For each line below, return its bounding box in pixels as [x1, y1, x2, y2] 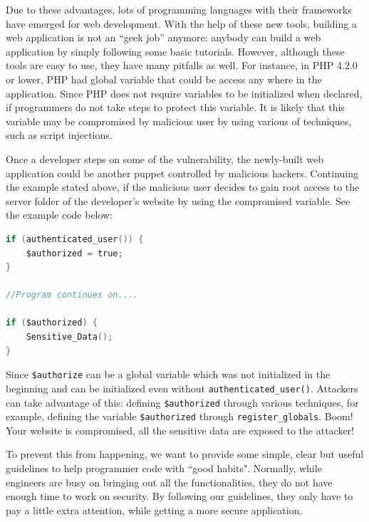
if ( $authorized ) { [6, 318, 98, 328]
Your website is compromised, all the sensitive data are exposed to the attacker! [6, 422, 355, 437]
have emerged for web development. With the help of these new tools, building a [6, 16, 357, 31]
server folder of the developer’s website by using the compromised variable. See [6, 193, 350, 208]
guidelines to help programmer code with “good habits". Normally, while [6, 461, 322, 476]
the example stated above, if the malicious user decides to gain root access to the [6, 179, 360, 194]
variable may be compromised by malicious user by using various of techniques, [6, 113, 352, 128]
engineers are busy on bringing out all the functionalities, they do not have [6, 474, 333, 489]
